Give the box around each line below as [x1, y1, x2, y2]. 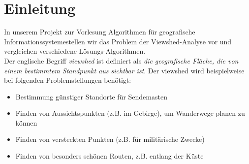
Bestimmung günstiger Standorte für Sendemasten [15, 91, 167, 101]
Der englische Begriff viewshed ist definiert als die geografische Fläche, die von [4, 55, 239, 66]
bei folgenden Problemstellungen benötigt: [4, 75, 131, 85]
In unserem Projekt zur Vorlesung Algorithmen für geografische [4, 27, 195, 37]
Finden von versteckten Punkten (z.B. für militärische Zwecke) [15, 134, 205, 144]
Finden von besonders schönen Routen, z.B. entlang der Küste [15, 151, 204, 161]
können [15, 117, 37, 128]
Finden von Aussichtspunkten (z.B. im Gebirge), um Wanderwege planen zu [15, 108, 245, 118]
